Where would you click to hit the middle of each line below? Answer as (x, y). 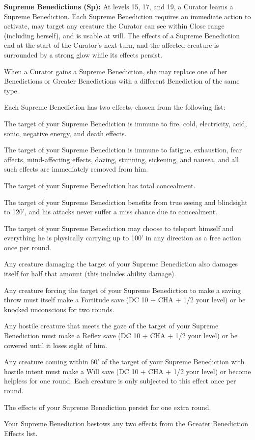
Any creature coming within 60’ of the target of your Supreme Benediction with (124, 362)
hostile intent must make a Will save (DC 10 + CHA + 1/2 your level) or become (127, 371)
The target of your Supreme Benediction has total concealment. (100, 185)
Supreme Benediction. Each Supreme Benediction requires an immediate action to (127, 16)
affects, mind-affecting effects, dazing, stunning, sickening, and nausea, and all (121, 159)
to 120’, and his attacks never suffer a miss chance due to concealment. (111, 212)
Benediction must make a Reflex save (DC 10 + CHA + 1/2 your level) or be (121, 336)
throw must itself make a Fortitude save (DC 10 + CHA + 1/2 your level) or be (125, 300)
